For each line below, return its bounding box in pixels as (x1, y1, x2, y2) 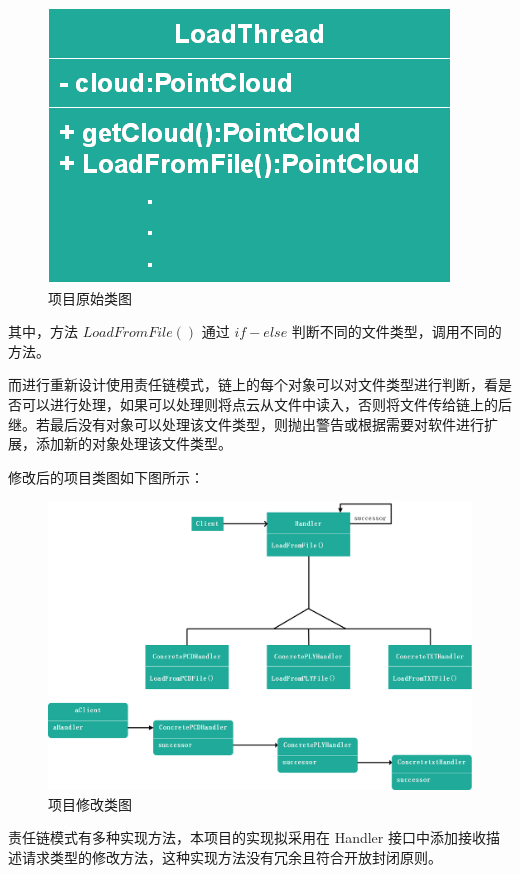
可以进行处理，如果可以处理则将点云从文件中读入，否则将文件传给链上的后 (21, 393, 512, 414)
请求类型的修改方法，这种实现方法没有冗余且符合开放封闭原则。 (21, 846, 442, 867)
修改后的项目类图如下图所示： (8, 466, 204, 487)
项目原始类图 (48, 287, 132, 308)
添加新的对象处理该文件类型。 (35, 433, 232, 454)
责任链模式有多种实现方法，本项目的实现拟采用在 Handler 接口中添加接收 (8, 827, 486, 848)
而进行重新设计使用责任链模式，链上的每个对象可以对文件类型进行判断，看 (8, 374, 498, 395)
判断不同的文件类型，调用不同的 (291, 321, 502, 342)
